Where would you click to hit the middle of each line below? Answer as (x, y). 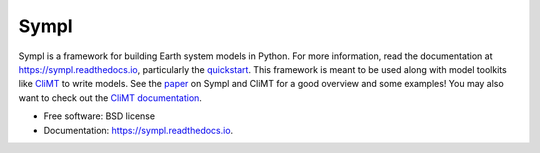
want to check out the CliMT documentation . (110, 97)
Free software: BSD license (99, 116)
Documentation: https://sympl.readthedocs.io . (138, 130)
